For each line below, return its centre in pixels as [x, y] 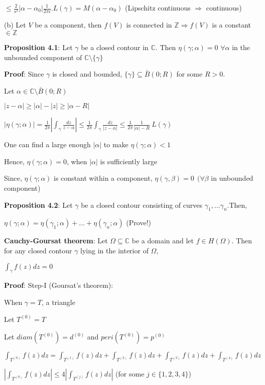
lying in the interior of [114, 251]
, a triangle [58, 302]
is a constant [232, 25]
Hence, [14, 161]
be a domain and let [163, 241]
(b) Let [15, 25]
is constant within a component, [103, 178]
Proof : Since [24, 74]
